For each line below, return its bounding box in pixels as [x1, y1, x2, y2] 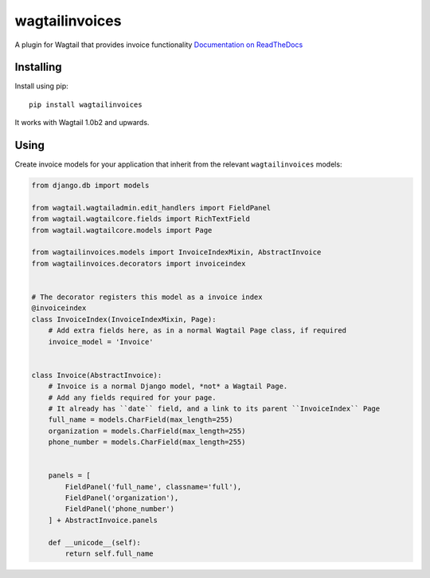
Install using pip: [14, 81, 69, 91]
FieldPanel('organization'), [64, 493, 179, 502]
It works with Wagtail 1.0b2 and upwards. [14, 118, 150, 128]
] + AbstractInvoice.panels [48, 515, 158, 525]
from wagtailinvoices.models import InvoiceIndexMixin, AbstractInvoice [31, 248, 322, 257]
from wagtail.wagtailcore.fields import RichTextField [31, 214, 250, 223]
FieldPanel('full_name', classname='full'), [64, 482, 242, 491]
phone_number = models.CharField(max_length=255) [48, 438, 246, 446]
